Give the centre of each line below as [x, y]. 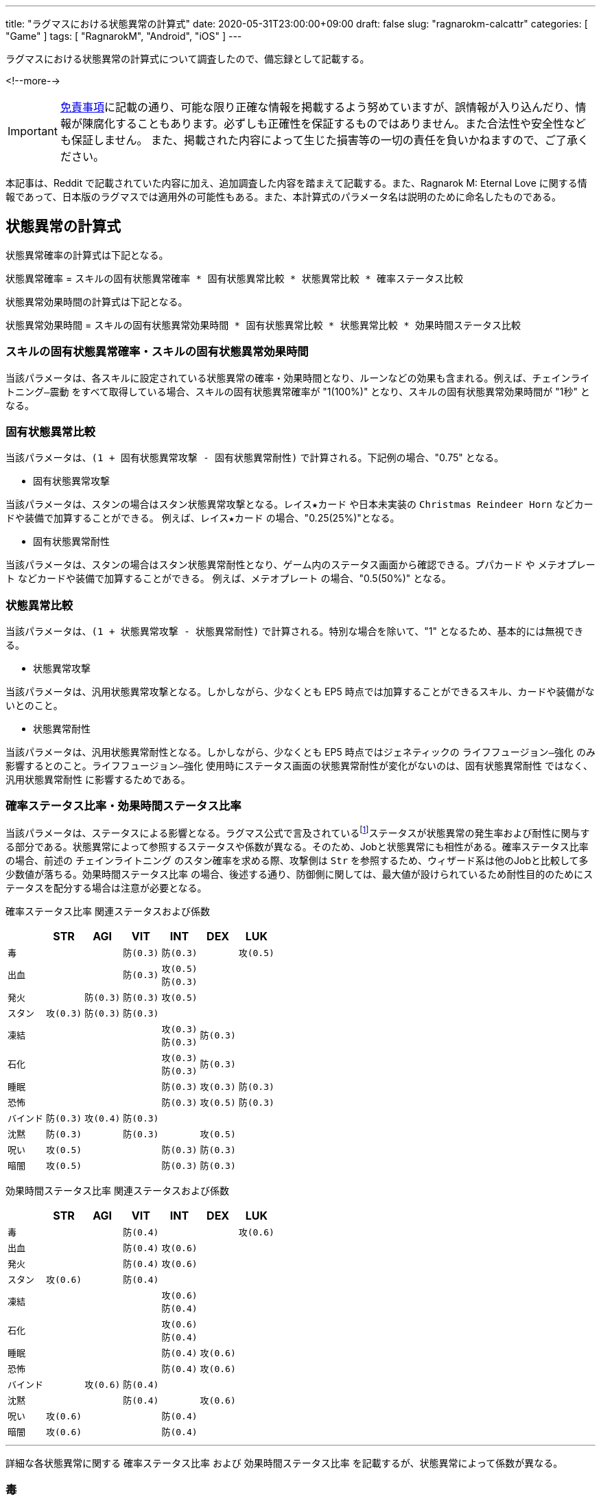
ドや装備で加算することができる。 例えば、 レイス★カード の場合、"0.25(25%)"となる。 [203, 518]
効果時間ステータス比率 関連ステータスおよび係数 [117, 1190]
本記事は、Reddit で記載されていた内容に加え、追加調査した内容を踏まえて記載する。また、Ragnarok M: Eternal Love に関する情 [296, 183]
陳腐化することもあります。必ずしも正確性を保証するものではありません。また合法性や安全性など [334, 124]
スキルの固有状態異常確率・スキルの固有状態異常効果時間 [157, 352]
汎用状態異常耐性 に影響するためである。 [98, 780]
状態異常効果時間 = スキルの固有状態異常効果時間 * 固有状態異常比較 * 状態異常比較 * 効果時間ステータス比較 [263, 325]
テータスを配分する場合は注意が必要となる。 [106, 887]
